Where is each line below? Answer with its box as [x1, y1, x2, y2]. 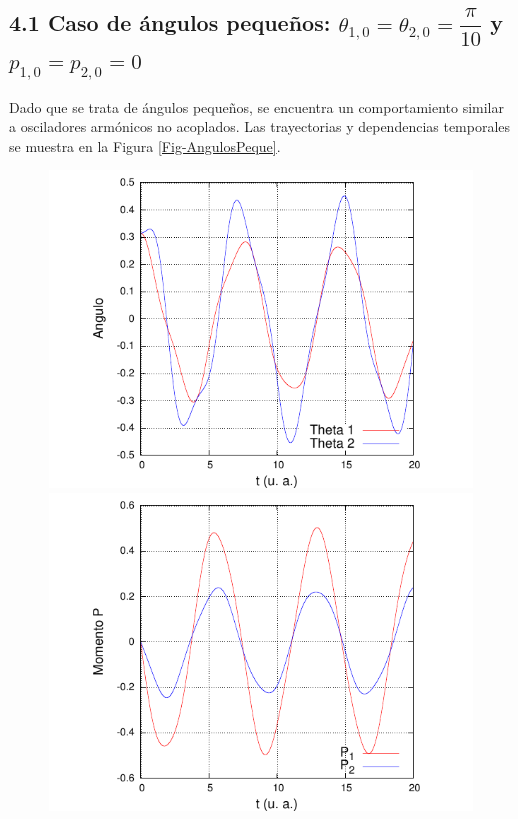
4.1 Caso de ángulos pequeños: [9, 7, 331, 38]
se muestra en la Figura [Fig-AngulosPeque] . [9, 135, 281, 156]
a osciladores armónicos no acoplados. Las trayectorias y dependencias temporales [9, 116, 511, 137]
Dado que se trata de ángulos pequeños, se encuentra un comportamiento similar [9, 96, 504, 117]
